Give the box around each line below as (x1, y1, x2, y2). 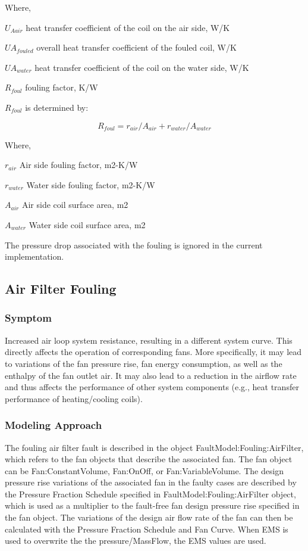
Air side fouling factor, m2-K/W (19, 158, 138, 171)
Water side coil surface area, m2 (29, 218, 146, 231)
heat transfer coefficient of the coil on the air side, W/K (26, 21, 230, 33)
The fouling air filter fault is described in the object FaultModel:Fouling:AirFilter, (5, 441, 304, 453)
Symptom (5, 310, 52, 325)
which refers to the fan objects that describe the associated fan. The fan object (5, 453, 293, 465)
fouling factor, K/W (25, 81, 98, 94)
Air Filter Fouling (5, 279, 117, 298)
